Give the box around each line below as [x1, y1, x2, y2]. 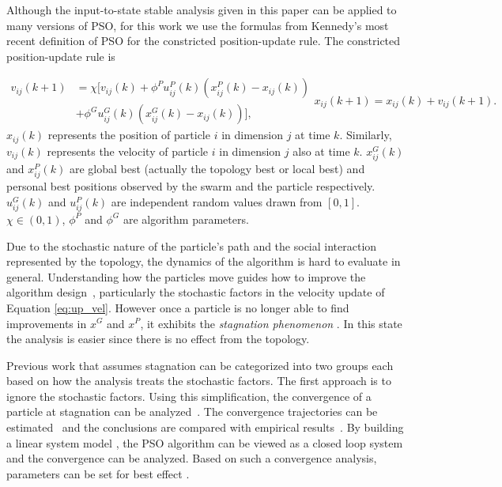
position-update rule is [6, 47, 115, 64]
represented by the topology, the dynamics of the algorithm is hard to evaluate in [6, 253, 401, 270]
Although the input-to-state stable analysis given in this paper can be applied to [6, 2, 397, 17]
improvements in [6, 315, 87, 331]
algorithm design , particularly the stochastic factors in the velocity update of [6, 284, 385, 300]
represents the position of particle [47, 126, 210, 143]
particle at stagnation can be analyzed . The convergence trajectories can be [6, 403, 378, 420]
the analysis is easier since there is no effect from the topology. [6, 330, 310, 347]
